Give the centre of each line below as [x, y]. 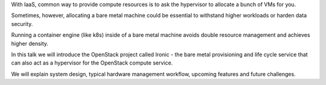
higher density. [30, 43]
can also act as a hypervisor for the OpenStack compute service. [92, 63]
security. [22, 24]
